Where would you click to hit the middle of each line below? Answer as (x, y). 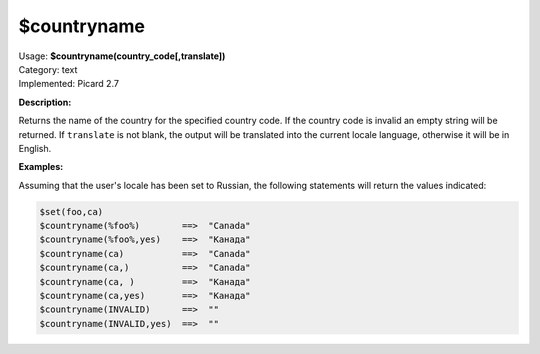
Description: (45, 102)
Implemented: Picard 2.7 (69, 84)
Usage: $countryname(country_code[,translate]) (122, 56)
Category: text (48, 69)
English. (35, 148)
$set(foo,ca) (71, 211)
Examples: (41, 167)
